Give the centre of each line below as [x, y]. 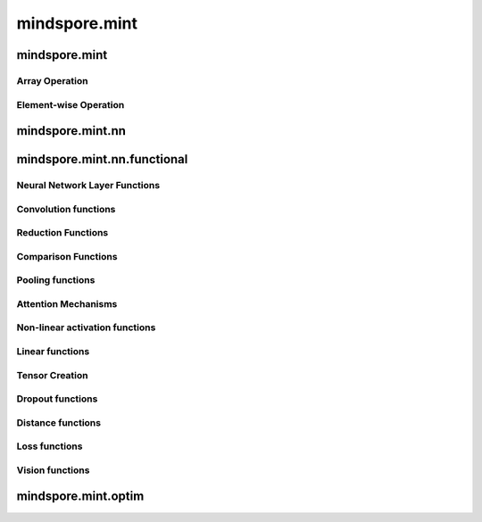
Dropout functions [57, 399]
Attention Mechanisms [67, 303]
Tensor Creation [52, 375]
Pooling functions [56, 280]
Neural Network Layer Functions [88, 186]
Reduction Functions [62, 233]
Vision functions [53, 470]
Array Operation [52, 80]
